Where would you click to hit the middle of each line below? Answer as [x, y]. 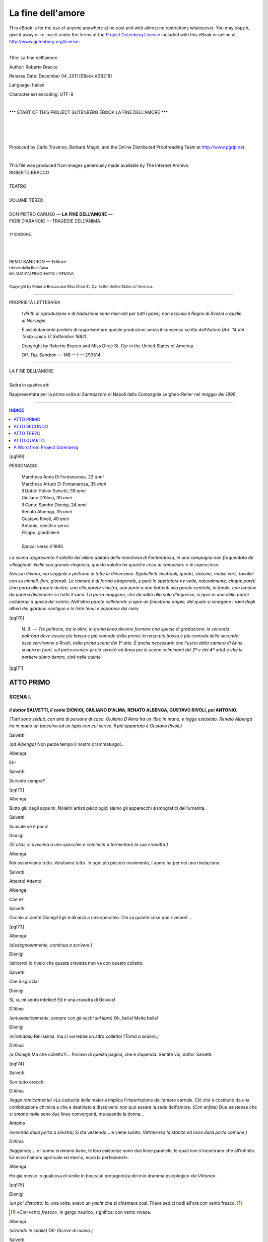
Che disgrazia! [24, 982]
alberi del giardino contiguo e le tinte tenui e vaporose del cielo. [74, 609]
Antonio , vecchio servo [45, 525]
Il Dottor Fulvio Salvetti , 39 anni [54, 491]
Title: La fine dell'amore [33, 58]
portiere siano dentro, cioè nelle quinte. [62, 657]
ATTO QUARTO [29, 440]
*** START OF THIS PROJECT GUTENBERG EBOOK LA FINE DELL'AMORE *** [89, 112]
